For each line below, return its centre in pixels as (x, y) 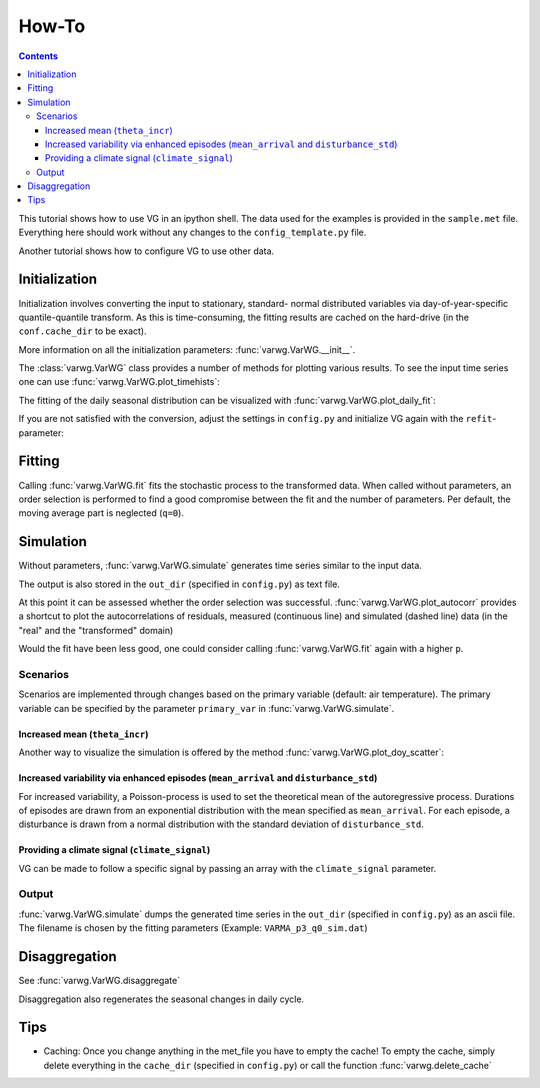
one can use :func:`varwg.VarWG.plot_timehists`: (119, 382)
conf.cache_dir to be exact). (82, 331)
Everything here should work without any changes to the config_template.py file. (192, 232)
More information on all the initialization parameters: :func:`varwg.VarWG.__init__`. (187, 349)
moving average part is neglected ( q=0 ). (101, 513)
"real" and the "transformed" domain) (96, 630)
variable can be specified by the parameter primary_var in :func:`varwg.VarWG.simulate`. (206, 708)
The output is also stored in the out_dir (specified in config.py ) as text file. (179, 584)
